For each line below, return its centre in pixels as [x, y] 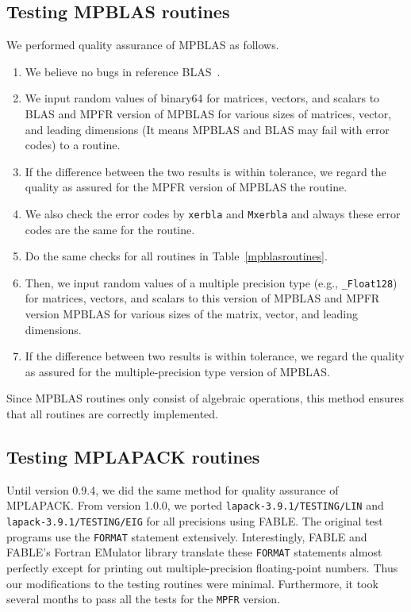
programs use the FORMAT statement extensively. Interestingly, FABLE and [187, 536]
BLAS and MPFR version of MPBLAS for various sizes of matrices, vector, [208, 113]
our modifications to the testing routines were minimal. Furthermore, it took [192, 583]
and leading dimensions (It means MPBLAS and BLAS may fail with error [207, 129]
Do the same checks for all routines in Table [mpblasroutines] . [176, 256]
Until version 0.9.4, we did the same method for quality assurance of [173, 489]
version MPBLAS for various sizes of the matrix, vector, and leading [191, 314]
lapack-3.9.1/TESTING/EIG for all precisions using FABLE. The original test [195, 521]
